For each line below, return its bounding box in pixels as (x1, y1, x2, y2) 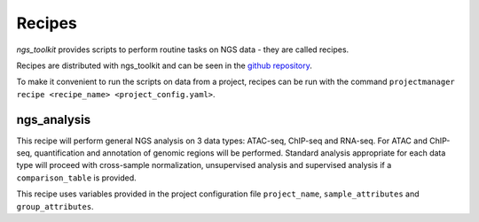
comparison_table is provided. (16, 172, 137, 183)
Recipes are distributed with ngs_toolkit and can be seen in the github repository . (16, 60, 312, 71)
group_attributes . (16, 201, 94, 211)
